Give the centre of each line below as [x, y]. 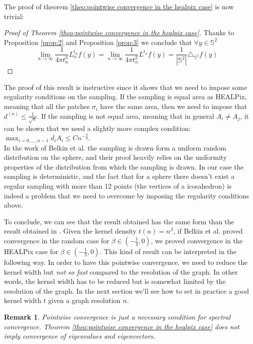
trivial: [14, 16]
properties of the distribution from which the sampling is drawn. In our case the [124, 166]
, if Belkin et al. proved [208, 231]
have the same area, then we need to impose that [173, 106]
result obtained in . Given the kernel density [70, 231]
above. [13, 205]
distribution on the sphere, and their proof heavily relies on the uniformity [116, 157]
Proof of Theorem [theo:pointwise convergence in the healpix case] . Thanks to [119, 32]
